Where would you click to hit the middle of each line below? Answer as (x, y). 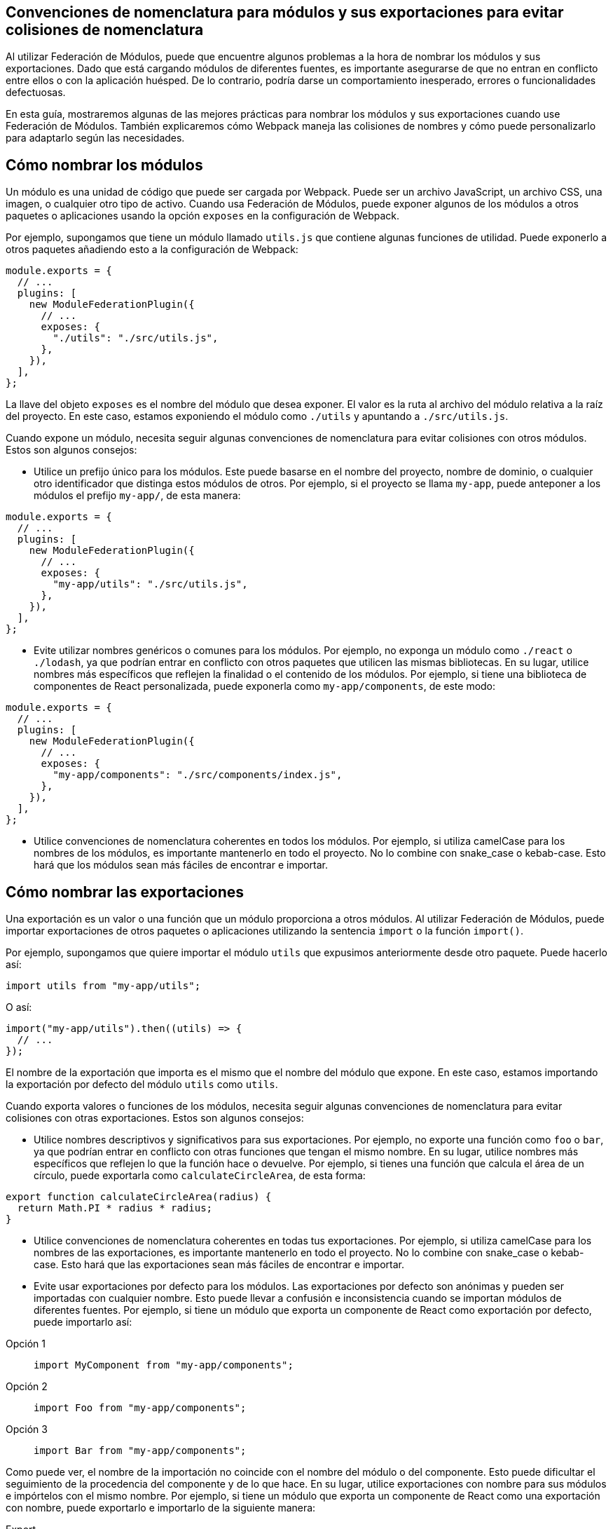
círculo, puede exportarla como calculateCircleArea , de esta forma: (200, 1176)
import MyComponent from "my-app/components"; (164, 1365)
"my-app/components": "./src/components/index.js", (198, 775)
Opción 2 (27, 1387)
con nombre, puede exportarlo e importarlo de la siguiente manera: (161, 1508)
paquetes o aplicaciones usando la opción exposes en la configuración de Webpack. (202, 216)
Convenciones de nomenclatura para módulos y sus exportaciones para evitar (285, 12)
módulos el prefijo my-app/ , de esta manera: (137, 496)
